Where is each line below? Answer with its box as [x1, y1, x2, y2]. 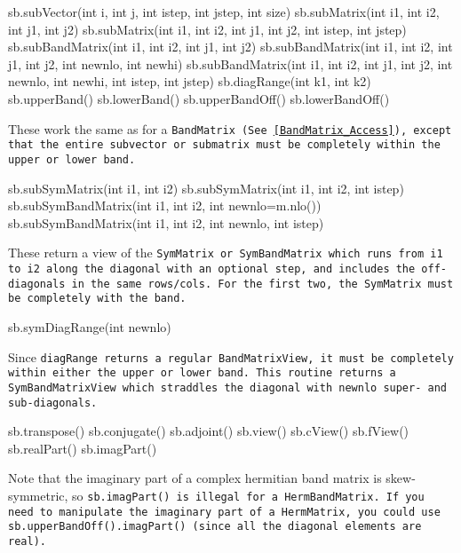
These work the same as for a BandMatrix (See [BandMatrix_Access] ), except [8, 119, 452, 138]
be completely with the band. [8, 292, 187, 305]
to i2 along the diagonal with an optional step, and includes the [8, 262, 416, 275]
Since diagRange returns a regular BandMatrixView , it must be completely [8, 347, 454, 366]
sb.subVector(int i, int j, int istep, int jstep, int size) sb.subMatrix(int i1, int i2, [8, 3, 440, 20]
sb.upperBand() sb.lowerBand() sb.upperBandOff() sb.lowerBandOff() [8, 89, 390, 107]
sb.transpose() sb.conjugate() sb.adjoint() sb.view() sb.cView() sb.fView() [8, 422, 409, 440]
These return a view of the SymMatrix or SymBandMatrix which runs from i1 [8, 243, 443, 262]
